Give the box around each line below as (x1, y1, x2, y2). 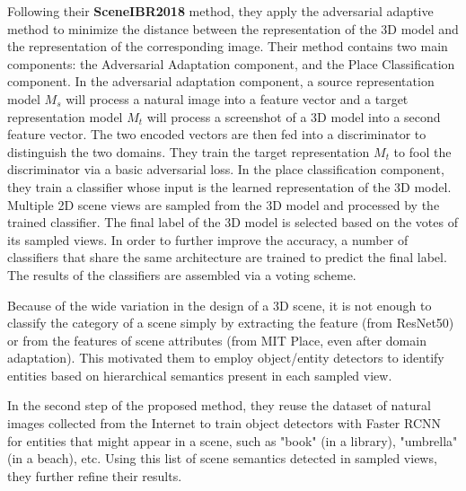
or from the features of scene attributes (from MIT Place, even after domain (7, 330, 426, 349)
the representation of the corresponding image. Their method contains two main (7, 37, 448, 56)
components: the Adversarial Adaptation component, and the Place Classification (7, 54, 455, 73)
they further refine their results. (7, 466, 182, 485)
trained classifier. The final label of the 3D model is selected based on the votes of (7, 213, 458, 232)
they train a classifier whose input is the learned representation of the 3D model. (7, 177, 452, 196)
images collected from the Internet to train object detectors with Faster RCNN (7, 414, 441, 433)
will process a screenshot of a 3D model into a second (146, 107, 441, 126)
